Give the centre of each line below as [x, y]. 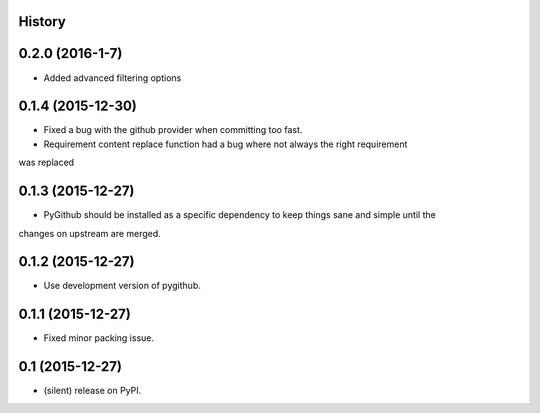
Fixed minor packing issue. [99, 338]
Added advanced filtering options [112, 77]
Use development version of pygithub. [122, 286]
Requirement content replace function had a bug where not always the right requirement [225, 144]
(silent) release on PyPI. [92, 391]
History [42, 21]
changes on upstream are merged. [90, 233]
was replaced [46, 162]
